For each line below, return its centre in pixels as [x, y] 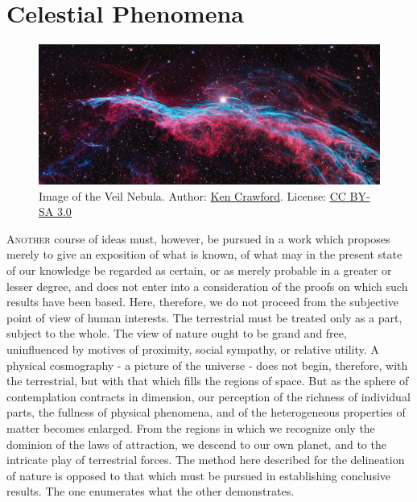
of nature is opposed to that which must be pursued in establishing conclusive [199, 475]
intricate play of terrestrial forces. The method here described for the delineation [206, 460]
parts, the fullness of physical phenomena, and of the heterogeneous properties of [206, 412]
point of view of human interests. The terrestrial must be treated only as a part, [204, 317]
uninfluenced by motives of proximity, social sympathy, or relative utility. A [193, 348]
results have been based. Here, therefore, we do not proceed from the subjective [203, 302]
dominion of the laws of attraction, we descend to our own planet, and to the [196, 444]
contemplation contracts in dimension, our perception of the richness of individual [208, 396]
